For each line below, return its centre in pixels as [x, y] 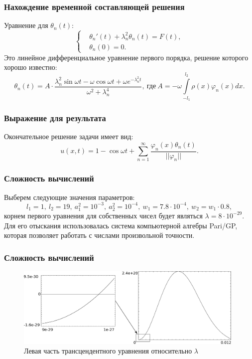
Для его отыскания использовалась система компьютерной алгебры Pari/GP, [121, 225]
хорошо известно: [31, 67]
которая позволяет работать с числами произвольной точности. [99, 235]
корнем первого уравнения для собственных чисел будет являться [103, 215]
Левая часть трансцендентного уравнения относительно [108, 351]
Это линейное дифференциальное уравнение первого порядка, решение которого [126, 57]
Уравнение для [26, 25]
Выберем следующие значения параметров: [69, 197]
